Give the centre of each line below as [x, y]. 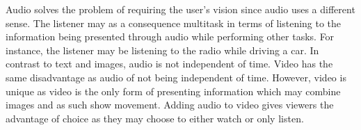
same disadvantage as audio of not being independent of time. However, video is [176, 77]
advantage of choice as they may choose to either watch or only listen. [155, 118]
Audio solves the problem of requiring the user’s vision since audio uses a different [180, 9]
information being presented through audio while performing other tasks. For [170, 36]
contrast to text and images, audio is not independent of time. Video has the [169, 64]
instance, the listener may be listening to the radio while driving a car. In [162, 50]
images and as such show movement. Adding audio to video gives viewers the [170, 105]
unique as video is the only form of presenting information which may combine [173, 91]
